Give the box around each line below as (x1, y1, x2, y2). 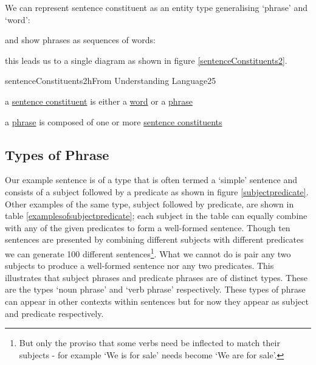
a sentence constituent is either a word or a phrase (5, 94, 193, 107)
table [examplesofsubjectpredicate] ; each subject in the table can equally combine (5, 209, 307, 222)
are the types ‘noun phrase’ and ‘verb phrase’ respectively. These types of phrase (5, 283, 306, 296)
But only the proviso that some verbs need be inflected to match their (19, 336, 280, 349)
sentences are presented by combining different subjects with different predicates (5, 233, 304, 246)
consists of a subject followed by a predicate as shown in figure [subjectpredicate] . (5, 185, 309, 198)
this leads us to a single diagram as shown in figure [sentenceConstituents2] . (5, 54, 287, 66)
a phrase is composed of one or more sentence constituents (5, 115, 222, 128)
